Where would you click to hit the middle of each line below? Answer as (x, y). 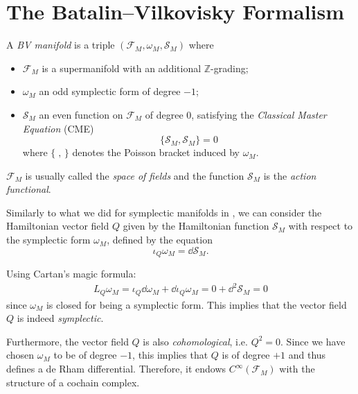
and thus (307, 355)
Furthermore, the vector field (68, 341)
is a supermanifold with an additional (122, 68)
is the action (290, 175)
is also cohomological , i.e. (195, 341)
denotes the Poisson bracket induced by (156, 152)
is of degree (246, 355)
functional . (29, 189)
